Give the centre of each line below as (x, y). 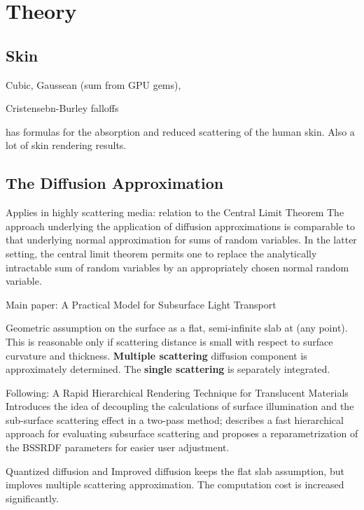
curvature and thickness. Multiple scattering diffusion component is (156, 355)
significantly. (32, 498)
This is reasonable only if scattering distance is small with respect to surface (169, 341)
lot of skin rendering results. (66, 145)
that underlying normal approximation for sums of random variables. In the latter (181, 240)
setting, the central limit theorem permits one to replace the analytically (161, 253)
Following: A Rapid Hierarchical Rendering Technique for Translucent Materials (177, 392)
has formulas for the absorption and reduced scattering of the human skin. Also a (180, 131)
